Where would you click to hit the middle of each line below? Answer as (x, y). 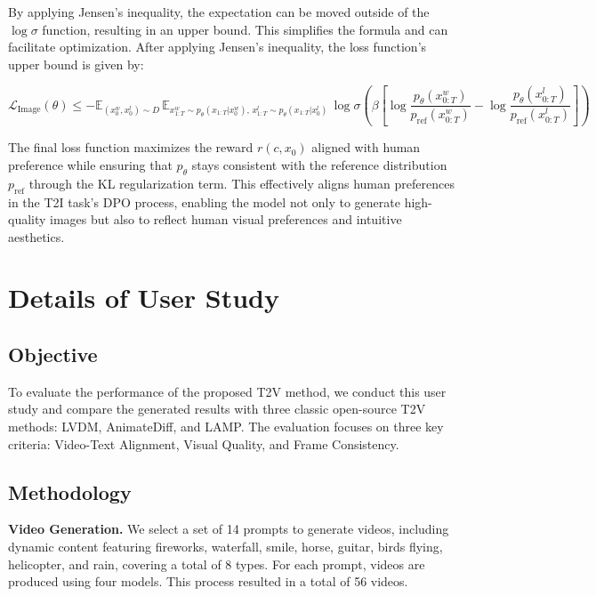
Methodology (70, 491)
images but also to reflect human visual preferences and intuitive (226, 219)
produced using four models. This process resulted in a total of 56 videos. (208, 581)
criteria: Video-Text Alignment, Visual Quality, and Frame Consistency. (204, 443)
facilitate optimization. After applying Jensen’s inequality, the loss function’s (217, 47)
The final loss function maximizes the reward (131, 147)
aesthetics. (36, 236)
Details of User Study (144, 298)
